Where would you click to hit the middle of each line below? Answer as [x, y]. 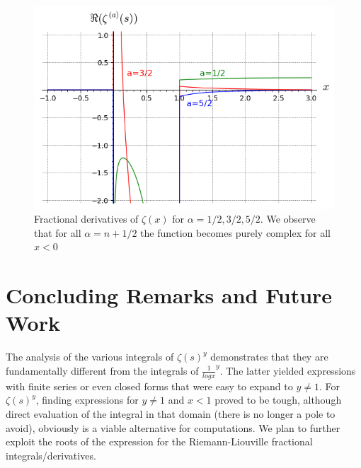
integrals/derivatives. [51, 455]
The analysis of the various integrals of [90, 357]
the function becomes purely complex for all [235, 232]
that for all [58, 232]
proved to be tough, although [278, 400]
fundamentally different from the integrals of [102, 370]
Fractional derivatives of [86, 219]
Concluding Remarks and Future [169, 295]
